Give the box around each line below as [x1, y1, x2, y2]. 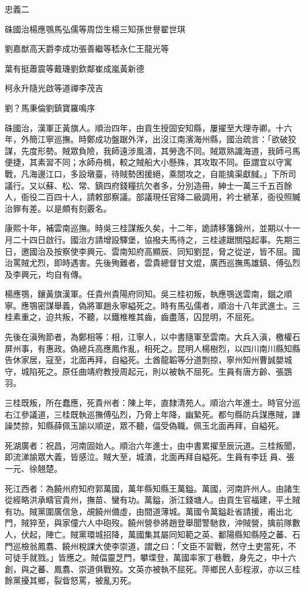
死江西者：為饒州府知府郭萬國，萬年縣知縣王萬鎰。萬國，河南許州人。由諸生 [5, 482, 300, 494]
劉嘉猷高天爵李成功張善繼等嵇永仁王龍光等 [5, 42, 169, 55]
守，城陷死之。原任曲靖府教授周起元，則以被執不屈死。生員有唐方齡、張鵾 [5, 365, 292, 377]
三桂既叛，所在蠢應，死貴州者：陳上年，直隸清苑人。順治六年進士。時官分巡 [5, 396, 300, 409]
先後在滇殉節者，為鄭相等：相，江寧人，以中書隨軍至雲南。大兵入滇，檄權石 [5, 331, 300, 343]
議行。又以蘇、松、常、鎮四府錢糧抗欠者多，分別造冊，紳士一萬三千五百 [5, 179, 284, 191]
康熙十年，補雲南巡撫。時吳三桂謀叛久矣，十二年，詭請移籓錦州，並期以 [5, 222, 284, 234]
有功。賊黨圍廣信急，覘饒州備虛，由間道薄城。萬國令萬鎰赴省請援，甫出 [5, 505, 284, 517]
